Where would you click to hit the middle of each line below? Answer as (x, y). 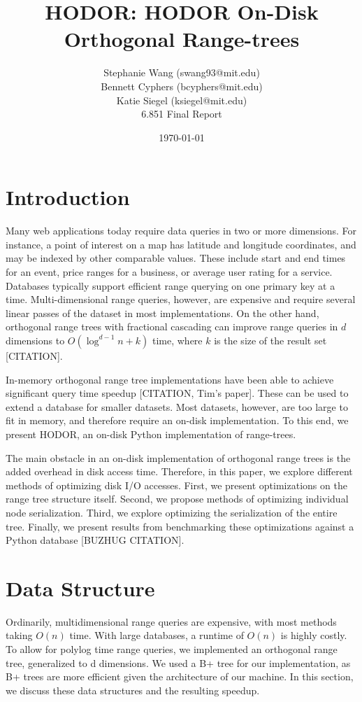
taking (19, 635)
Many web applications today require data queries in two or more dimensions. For (181, 231)
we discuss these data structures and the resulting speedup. (133, 690)
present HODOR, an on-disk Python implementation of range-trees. (151, 434)
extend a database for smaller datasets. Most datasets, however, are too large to (177, 406)
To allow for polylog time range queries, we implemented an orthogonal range (172, 649)
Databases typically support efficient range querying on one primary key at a (171, 285)
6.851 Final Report (182, 114)
